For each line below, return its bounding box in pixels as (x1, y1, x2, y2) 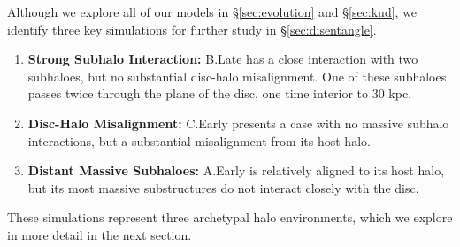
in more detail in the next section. (7, 225, 192, 243)
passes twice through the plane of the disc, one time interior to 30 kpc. (27, 84, 412, 103)
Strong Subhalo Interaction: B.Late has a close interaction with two (27, 50, 418, 68)
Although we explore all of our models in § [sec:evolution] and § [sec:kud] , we (7, 3, 418, 20)
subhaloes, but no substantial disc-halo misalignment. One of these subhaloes (27, 66, 447, 85)
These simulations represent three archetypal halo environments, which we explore (7, 208, 453, 227)
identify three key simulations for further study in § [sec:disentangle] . (7, 19, 377, 38)
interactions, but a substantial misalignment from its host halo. (27, 131, 371, 150)
